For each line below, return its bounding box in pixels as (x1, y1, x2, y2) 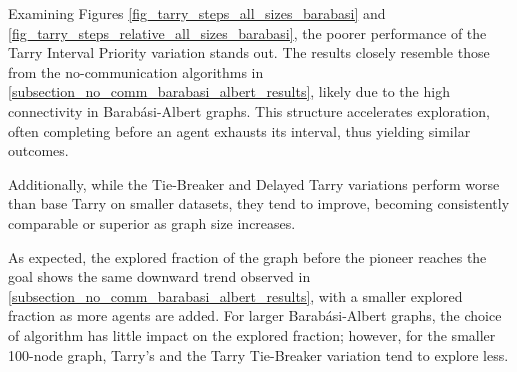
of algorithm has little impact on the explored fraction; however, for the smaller (8, 324, 496, 345)
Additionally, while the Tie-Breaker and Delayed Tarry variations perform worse (8, 173, 500, 194)
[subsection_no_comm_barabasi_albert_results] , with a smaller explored (8, 285, 463, 306)
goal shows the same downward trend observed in (8, 266, 311, 287)
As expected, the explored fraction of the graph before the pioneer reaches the (8, 246, 487, 267)
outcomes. (8, 140, 69, 161)
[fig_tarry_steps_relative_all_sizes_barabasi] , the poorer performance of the (8, 22, 487, 43)
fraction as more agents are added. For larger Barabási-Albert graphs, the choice (8, 305, 502, 326)
